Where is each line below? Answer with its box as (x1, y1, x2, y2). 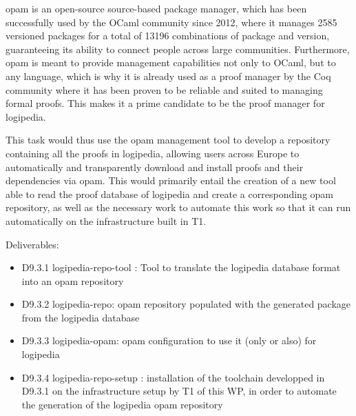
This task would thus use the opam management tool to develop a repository (6, 132, 331, 147)
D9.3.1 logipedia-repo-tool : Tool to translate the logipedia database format (21, 260, 341, 275)
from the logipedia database (21, 310, 140, 324)
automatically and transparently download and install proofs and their (6, 159, 304, 174)
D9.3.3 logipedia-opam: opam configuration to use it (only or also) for (21, 333, 317, 348)
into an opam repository (21, 273, 124, 288)
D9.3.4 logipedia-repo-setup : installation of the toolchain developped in (21, 370, 325, 384)
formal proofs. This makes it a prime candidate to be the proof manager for (6, 96, 325, 110)
